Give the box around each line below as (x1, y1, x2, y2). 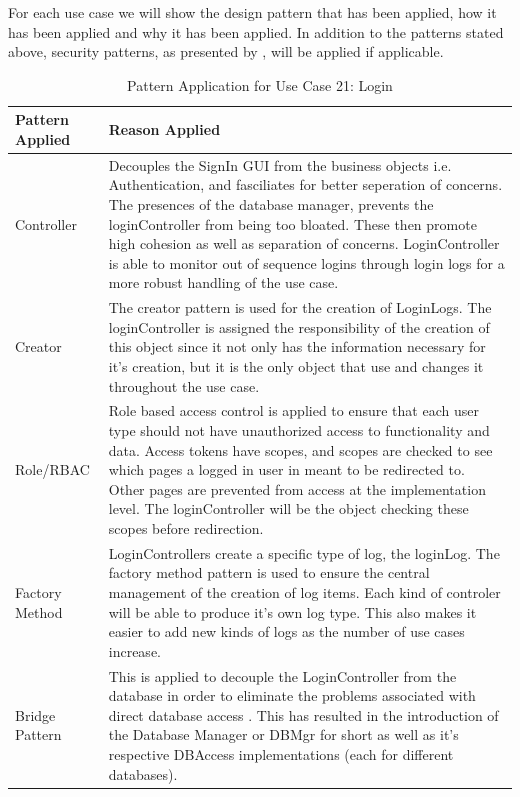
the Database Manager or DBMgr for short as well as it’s (108, 724, 459, 745)
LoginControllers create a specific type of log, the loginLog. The (108, 542, 500, 563)
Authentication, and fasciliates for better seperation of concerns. (108, 174, 503, 195)
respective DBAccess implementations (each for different (108, 744, 454, 765)
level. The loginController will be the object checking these (108, 498, 469, 519)
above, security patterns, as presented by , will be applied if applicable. (8, 41, 444, 62)
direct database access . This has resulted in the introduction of (108, 704, 499, 725)
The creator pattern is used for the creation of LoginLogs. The (108, 297, 492, 318)
